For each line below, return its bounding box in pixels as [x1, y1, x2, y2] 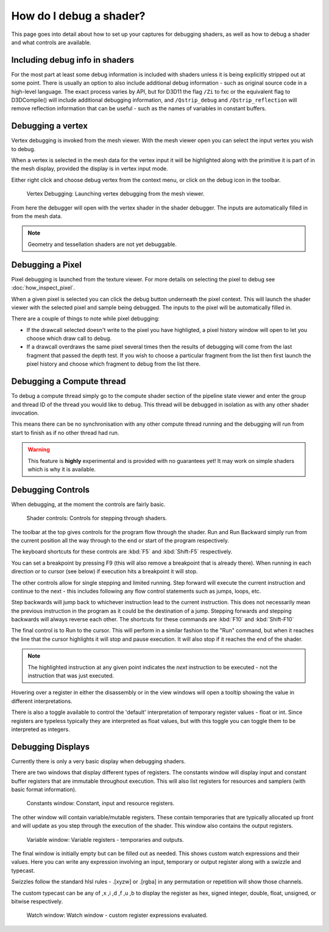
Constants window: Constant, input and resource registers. [26, 800, 175, 807]
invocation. [11, 409, 40, 417]
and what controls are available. [11, 38, 91, 46]
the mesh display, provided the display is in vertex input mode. [11, 165, 169, 172]
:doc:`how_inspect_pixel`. [11, 284, 76, 292]
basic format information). [11, 786, 77, 793]
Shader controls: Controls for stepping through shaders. [26, 515, 168, 522]
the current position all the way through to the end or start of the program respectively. [11, 537, 230, 544]
